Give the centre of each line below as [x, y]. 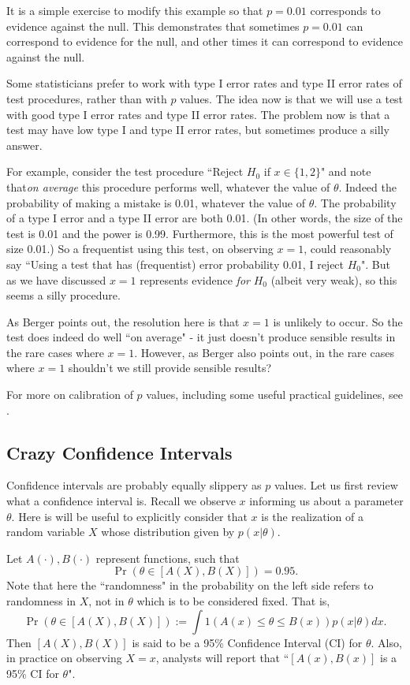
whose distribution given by [168, 532]
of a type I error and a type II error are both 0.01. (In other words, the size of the [205, 218]
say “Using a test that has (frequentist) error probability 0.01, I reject [175, 264]
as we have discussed [56, 279]
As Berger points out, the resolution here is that [123, 321]
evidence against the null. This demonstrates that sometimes [153, 26]
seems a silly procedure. [63, 295]
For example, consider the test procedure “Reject [125, 171]
